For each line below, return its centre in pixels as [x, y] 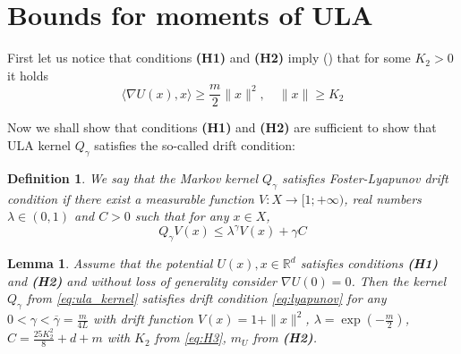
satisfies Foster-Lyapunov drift [365, 177]
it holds [28, 75]
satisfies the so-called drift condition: [195, 144]
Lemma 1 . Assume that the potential [110, 263]
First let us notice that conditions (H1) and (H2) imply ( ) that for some [209, 58]
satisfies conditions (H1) [369, 263]
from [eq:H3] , [190, 337]
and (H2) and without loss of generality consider [142, 280]
